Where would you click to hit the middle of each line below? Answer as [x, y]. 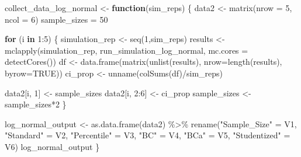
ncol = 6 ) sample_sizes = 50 [56, 19]
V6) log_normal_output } [52, 146]
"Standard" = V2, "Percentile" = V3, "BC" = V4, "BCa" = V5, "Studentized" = [148, 135]
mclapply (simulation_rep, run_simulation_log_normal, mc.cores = [127, 50]
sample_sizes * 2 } [36, 104]
